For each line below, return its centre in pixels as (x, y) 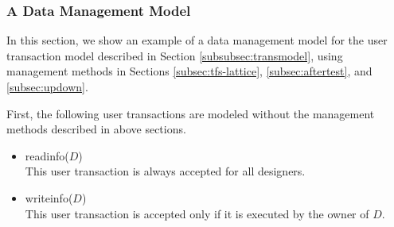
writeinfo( (49, 197)
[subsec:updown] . (47, 87)
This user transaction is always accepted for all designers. (165, 171)
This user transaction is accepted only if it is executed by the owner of (197, 213)
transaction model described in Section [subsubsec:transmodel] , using (175, 55)
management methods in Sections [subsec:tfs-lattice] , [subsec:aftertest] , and (189, 71)
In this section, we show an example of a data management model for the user (197, 40)
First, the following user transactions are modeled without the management (191, 113)
